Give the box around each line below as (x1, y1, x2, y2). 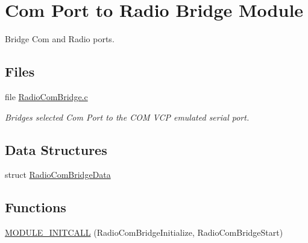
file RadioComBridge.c (5, 90, 88, 103)
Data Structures (5, 140, 107, 159)
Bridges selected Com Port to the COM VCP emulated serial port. (5, 110, 250, 123)
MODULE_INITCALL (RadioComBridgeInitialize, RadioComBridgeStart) (5, 226, 283, 239)
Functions (5, 198, 66, 216)
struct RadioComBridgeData (5, 168, 111, 181)
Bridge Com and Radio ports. (5, 33, 115, 45)
